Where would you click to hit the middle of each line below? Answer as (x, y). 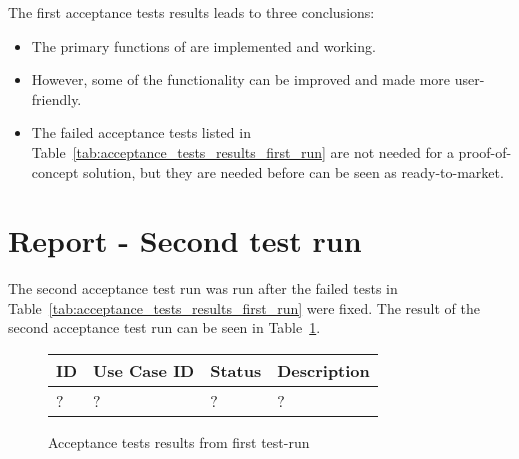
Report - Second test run (185, 240)
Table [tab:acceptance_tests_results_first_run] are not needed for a (242, 151)
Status (236, 371)
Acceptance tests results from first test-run (179, 442)
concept (55, 171)
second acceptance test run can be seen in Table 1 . (164, 327)
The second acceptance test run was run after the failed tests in (203, 288)
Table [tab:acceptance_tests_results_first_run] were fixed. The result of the (244, 307)
